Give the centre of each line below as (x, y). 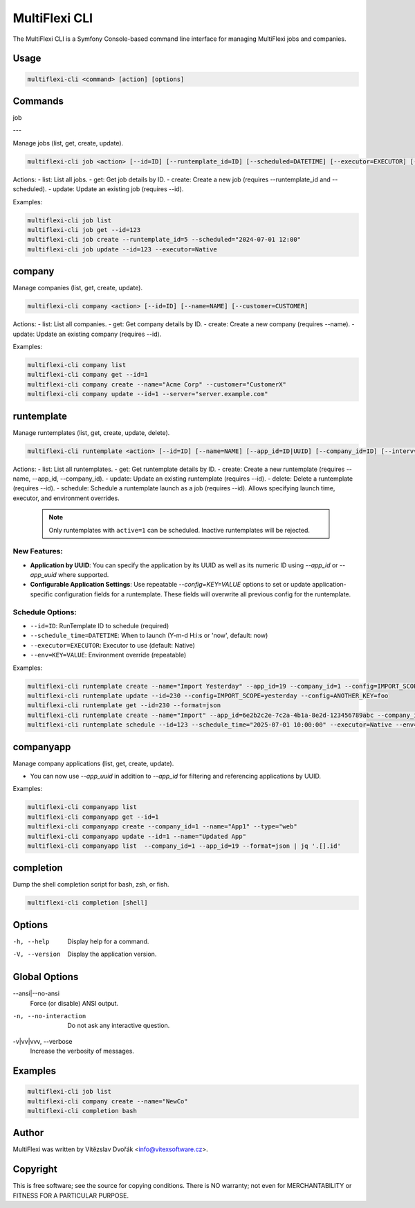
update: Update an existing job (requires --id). (118, 189)
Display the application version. (112, 954)
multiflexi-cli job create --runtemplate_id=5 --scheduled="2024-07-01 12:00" (164, 240)
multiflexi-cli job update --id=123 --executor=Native (122, 249)
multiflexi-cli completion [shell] (87, 903)
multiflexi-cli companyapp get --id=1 (93, 817)
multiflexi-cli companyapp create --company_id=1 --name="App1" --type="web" (162, 827)
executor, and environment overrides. (66, 498)
